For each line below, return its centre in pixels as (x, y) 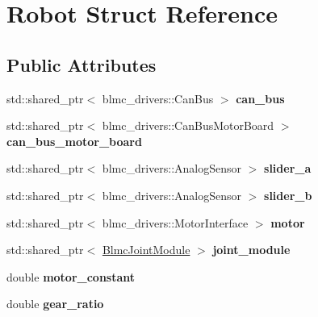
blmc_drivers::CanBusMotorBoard (188, 125)
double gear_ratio (55, 304)
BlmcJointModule (146, 250)
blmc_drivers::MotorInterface (175, 222)
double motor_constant (71, 276)
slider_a (288, 168)
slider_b (288, 195)
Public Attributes (82, 64)
